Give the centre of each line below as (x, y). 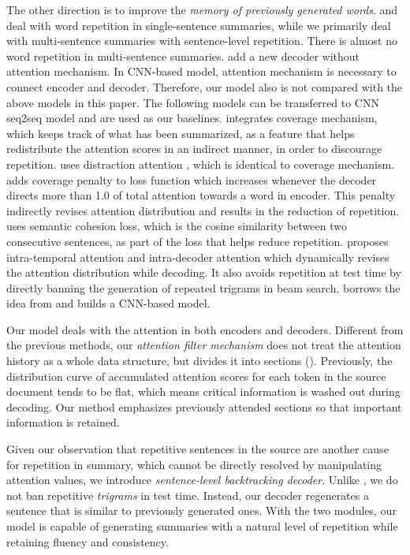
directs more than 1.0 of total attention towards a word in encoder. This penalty (201, 195)
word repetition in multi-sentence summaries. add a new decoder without (183, 56)
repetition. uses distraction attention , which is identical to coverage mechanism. (201, 164)
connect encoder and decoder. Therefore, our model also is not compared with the (205, 86)
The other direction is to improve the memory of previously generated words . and (202, 9)
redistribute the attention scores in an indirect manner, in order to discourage (194, 149)
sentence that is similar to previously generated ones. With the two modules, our (201, 510)
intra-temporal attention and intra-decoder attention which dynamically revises (198, 257)
